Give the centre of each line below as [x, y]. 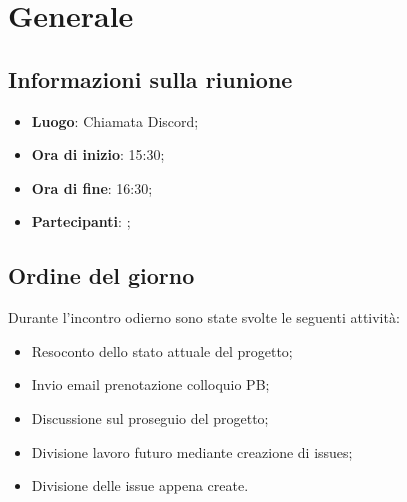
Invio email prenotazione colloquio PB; [150, 384]
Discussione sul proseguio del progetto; [150, 417]
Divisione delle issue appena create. [140, 485]
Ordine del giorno [101, 275]
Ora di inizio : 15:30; [98, 154]
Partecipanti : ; [81, 221]
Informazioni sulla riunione [150, 78]
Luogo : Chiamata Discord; [115, 120]
